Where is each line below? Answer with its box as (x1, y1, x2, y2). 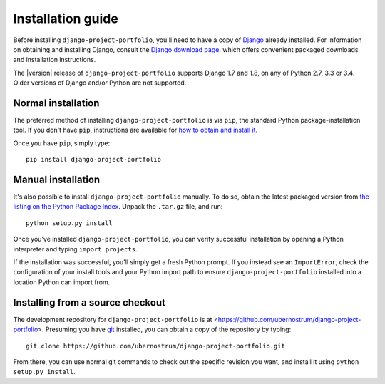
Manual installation (13, 174, 101, 185)
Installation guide (13, 11, 119, 26)
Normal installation (13, 97, 100, 109)
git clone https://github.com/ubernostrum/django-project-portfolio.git (26, 342, 285, 350)
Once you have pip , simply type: (13, 139, 111, 147)
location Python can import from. (13, 278, 111, 286)
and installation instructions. (13, 56, 96, 64)
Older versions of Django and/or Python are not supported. (13, 78, 187, 87)
